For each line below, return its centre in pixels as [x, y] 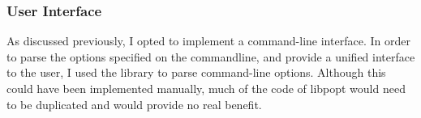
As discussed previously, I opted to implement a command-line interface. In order [208, 41]
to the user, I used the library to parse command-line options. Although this [196, 72]
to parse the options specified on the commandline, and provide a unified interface [211, 56]
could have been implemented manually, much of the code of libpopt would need [206, 88]
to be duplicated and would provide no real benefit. [134, 104]
